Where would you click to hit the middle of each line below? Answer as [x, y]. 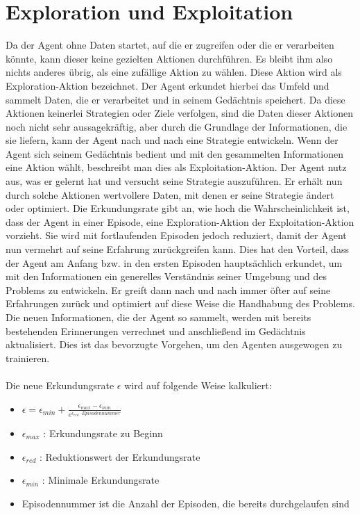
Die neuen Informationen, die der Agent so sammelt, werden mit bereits [158, 317]
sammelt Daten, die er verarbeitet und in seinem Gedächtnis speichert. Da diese [175, 99]
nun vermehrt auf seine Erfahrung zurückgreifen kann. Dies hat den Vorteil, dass [177, 249]
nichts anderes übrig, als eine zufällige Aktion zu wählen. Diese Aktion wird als [174, 72]
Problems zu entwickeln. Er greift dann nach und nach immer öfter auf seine [168, 289]
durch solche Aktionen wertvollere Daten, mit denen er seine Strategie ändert [170, 194]
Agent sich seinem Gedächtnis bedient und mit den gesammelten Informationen [174, 153]
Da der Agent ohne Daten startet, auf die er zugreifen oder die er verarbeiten [170, 45]
